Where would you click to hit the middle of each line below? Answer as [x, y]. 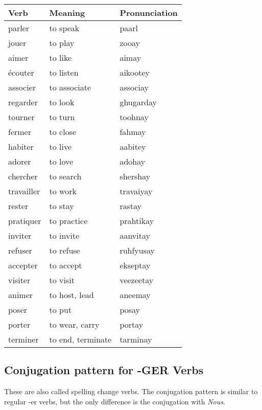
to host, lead [72, 295]
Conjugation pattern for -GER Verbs [104, 370]
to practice [68, 221]
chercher [23, 176]
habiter [21, 146]
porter [19, 324]
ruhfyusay [137, 250]
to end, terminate [80, 339]
